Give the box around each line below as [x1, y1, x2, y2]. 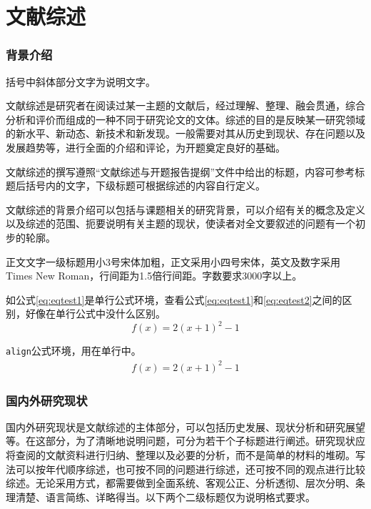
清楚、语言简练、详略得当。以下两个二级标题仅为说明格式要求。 [15, 489, 315, 504]
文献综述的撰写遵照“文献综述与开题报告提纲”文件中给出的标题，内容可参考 [6, 164, 355, 179]
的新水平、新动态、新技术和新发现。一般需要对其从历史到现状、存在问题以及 [6, 126, 365, 141]
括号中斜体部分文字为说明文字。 [6, 74, 156, 89]
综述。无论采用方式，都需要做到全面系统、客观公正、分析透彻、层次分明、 [6, 475, 355, 490]
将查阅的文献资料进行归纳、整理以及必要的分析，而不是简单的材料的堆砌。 [6, 448, 355, 462]
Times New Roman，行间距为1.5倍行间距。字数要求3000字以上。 [6, 268, 303, 283]
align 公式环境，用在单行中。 [6, 343, 141, 358]
